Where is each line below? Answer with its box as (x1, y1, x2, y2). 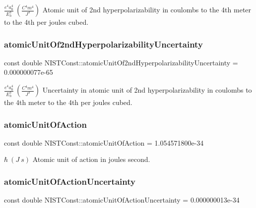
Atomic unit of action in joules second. (32, 154, 150, 164)
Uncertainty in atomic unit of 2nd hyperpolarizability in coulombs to (42, 85, 252, 95)
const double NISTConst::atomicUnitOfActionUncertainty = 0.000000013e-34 (4, 195, 240, 205)
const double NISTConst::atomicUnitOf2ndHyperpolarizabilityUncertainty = (4, 57, 238, 67)
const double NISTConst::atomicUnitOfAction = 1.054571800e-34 (4, 137, 204, 148)
